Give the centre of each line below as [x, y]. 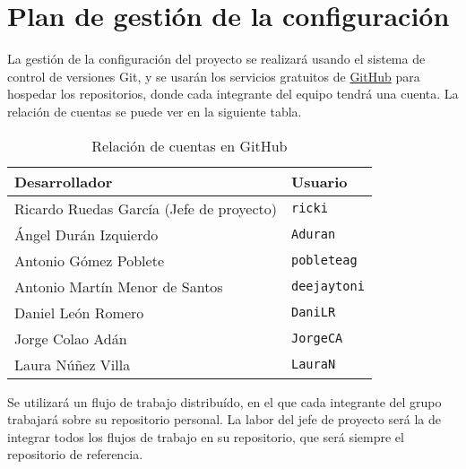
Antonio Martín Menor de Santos [119, 286]
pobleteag [324, 260]
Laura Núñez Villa [73, 364]
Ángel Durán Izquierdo [86, 234]
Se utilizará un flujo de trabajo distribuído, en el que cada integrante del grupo [224, 401]
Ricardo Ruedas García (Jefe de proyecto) [146, 208]
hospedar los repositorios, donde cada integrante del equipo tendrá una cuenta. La [233, 94]
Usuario [319, 181]
